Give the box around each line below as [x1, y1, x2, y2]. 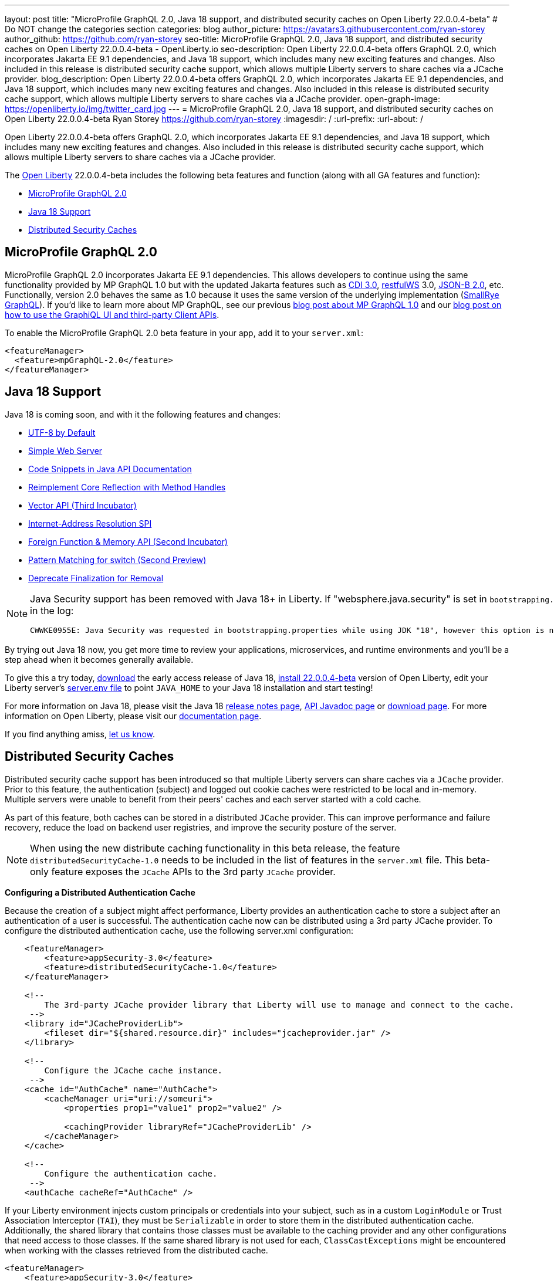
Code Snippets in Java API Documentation [28, 463, 192, 474]
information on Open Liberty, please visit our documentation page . [5, 710, 262, 721]
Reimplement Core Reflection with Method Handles [28, 482, 226, 492]
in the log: [30, 604, 74, 616]
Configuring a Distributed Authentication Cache [5, 887, 195, 897]
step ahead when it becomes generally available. [5, 654, 194, 665]
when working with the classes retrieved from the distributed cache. [5, 1245, 268, 1255]
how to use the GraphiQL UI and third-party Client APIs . [5, 309, 219, 320]
